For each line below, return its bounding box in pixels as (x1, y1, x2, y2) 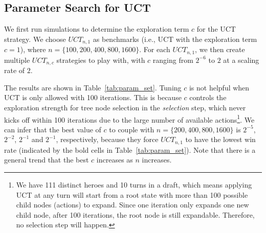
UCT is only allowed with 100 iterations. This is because (4, 92, 182, 103)
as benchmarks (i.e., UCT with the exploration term (93, 33, 257, 44)
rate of (4, 65, 25, 76)
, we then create (195, 44, 245, 55)
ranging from (152, 54, 193, 65)
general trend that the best (4, 154, 89, 165)
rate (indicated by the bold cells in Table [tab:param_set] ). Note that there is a (4, 144, 256, 155)
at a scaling (223, 54, 259, 65)
